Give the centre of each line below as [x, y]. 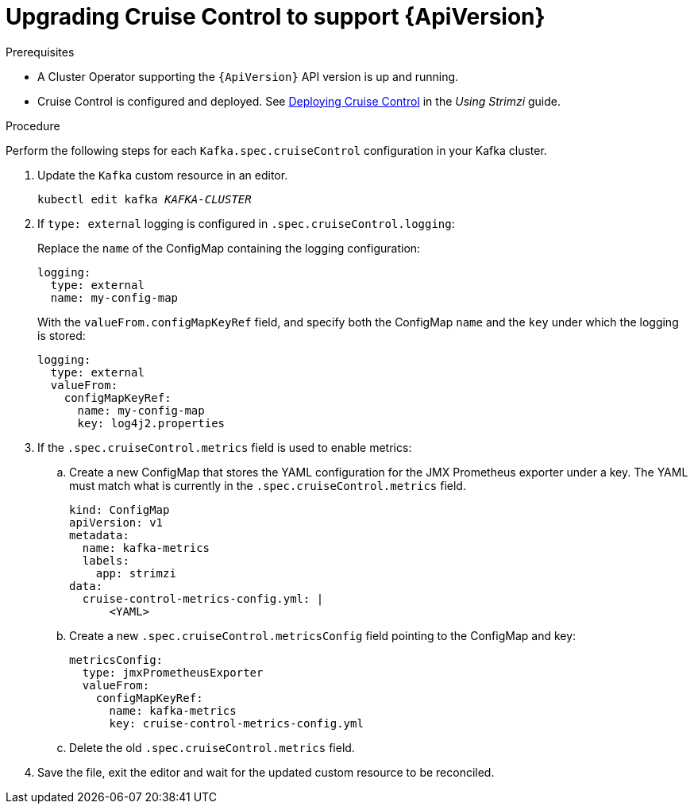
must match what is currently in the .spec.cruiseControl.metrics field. [268, 485]
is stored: [62, 335]
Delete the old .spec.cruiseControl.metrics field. [212, 747]
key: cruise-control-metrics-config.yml [236, 723]
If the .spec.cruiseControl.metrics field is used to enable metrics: [225, 447]
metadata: [99, 535]
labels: [106, 560]
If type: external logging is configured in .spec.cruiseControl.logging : [246, 223]
